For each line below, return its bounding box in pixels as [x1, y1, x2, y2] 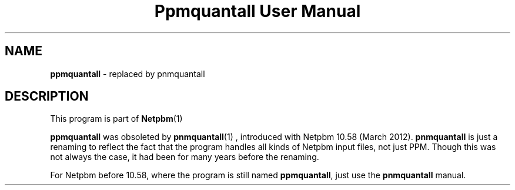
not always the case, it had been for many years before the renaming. [50, 152, 319, 162]
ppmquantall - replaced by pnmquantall [50, 68, 205, 79]
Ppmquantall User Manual [154, 1, 361, 21]
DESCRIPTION [5, 89, 89, 104]
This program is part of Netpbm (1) [50, 114, 183, 124]
